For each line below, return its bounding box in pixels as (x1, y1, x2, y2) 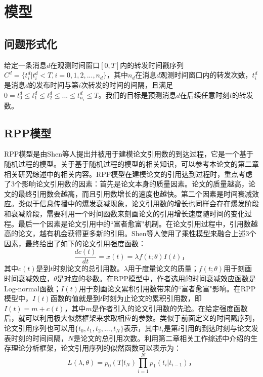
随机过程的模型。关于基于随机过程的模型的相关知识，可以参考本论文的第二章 (4, 158, 259, 169)
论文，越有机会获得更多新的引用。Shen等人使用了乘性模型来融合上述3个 (18, 228, 256, 239)
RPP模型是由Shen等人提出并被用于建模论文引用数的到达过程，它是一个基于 (4, 148, 253, 159)
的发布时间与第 (29, 79, 79, 90)
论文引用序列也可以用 (4, 322, 75, 333)
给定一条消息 (4, 59, 47, 70)
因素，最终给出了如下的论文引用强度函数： (4, 238, 146, 248)
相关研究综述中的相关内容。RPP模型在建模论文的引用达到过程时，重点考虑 (4, 168, 253, 179)
